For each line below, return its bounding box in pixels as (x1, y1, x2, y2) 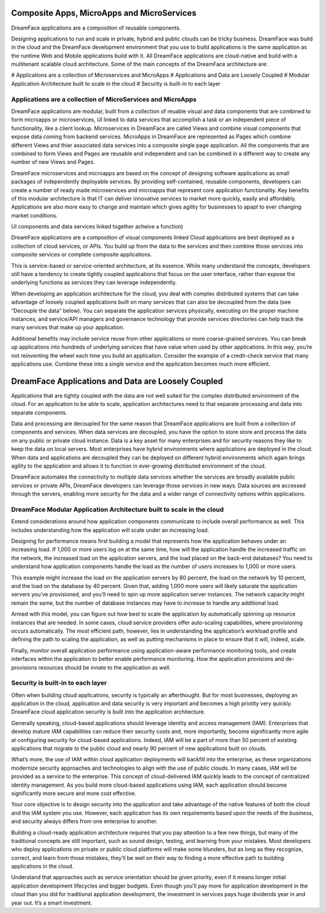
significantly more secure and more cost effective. (11, 789, 136, 797)
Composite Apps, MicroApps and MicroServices (11, 8, 197, 18)
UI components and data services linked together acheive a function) (11, 223, 184, 230)
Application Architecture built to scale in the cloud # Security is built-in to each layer (11, 80, 221, 87)
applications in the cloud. (11, 863, 74, 870)
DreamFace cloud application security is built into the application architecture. (11, 708, 205, 715)
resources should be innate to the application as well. (38, 663, 171, 671)
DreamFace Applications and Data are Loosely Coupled (11, 376, 223, 386)
